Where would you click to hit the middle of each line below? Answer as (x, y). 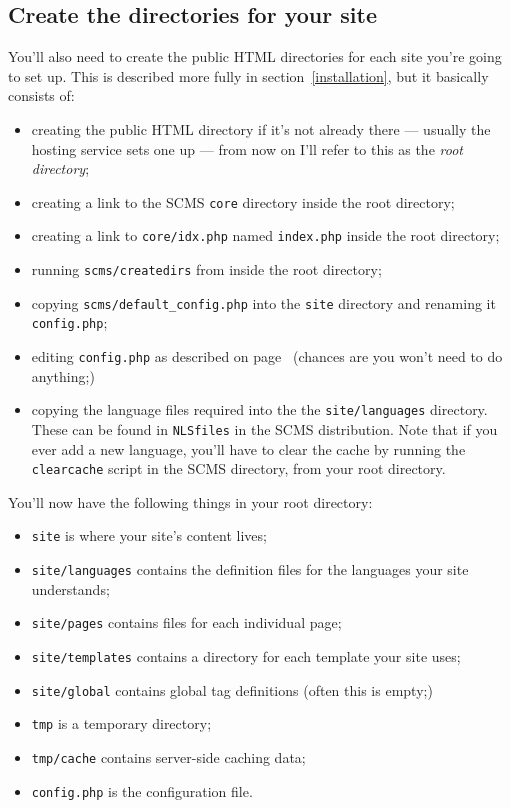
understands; (70, 588)
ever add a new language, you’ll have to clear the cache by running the (248, 448)
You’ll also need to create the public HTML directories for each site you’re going (255, 56)
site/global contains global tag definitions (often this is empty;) (232, 689)
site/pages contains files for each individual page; (186, 622)
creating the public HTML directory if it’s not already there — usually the (261, 128)
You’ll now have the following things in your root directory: (190, 501)
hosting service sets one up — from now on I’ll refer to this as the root (247, 148)
